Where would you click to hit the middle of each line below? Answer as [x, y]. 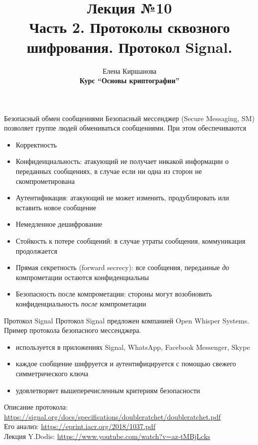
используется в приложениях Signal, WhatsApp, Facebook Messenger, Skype [133, 347]
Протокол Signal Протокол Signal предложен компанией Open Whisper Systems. [127, 320]
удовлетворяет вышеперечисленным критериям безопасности [108, 390]
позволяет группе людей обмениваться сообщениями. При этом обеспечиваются [125, 128]
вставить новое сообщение [56, 207]
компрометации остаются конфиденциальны [82, 277]
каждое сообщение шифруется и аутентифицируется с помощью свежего [126, 364]
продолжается [36, 250]
